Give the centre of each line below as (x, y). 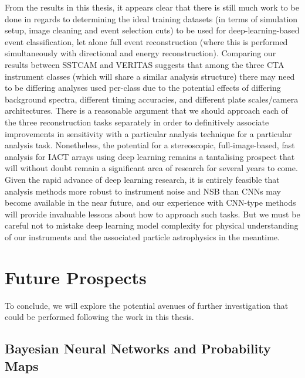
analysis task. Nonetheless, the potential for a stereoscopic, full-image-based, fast (150, 145)
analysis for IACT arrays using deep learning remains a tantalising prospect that (150, 156)
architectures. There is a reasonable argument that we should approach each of (146, 110)
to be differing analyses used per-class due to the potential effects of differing (143, 88)
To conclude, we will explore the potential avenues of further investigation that (147, 305)
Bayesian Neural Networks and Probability (138, 348)
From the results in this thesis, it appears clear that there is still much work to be (152, 7)
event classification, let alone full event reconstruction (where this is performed (146, 41)
